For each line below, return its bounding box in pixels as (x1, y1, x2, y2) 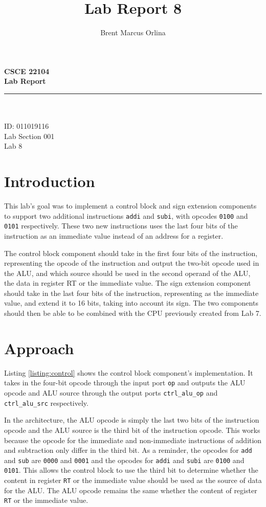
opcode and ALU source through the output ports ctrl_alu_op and (4, 387, 218, 398)
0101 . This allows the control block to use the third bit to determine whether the (4, 465, 258, 475)
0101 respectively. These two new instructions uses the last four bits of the (4, 220, 238, 231)
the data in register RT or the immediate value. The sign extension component (4, 278, 251, 288)
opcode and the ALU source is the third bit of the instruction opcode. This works (4, 424, 260, 435)
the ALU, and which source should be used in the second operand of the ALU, (4, 267, 251, 278)
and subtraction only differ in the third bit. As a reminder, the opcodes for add (4, 445, 252, 455)
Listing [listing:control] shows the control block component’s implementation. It (4, 367, 253, 378)
